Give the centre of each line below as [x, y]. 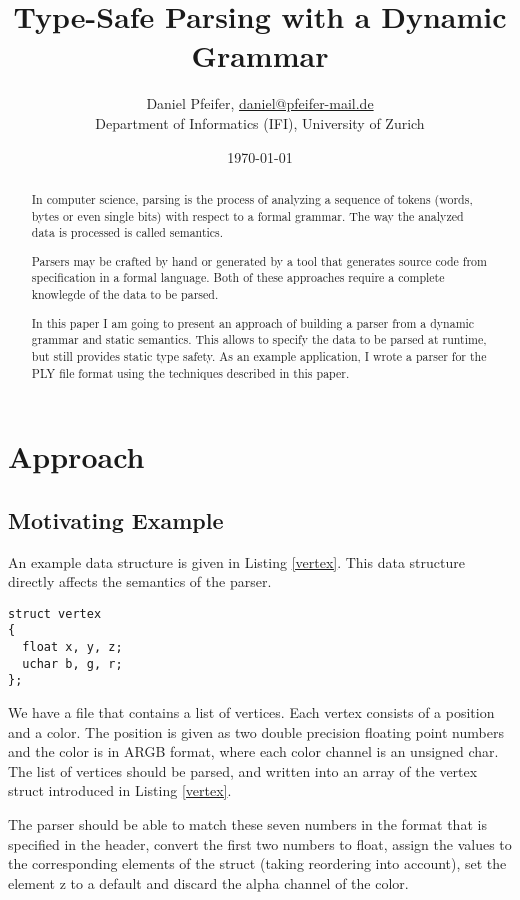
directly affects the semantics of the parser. [140, 581]
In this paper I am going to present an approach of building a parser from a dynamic [253, 322]
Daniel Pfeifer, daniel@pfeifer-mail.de [260, 103]
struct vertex [55, 613]
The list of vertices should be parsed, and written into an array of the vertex [243, 770]
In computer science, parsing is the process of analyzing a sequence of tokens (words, [252, 198]
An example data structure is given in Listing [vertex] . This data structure [236, 561]
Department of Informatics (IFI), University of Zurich [260, 122]
